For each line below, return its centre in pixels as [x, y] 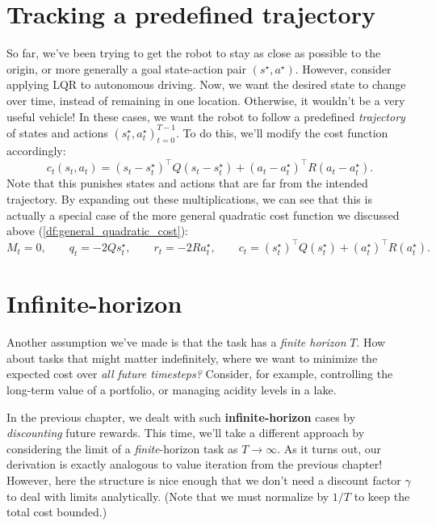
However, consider [347, 68]
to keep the [382, 496]
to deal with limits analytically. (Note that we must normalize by [168, 496]
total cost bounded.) [57, 512]
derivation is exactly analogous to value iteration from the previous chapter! [195, 464]
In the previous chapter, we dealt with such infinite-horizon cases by [181, 417]
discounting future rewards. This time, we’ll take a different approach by [186, 433]
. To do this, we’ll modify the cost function [282, 132]
